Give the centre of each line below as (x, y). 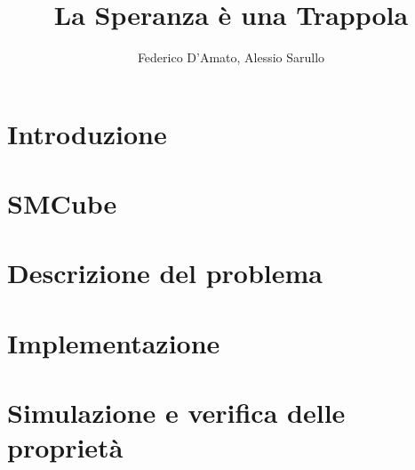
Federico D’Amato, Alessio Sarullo (231, 57)
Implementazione (114, 342)
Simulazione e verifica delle (176, 413)
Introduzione (87, 133)
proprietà (65, 447)
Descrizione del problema (165, 273)
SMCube (62, 203)
